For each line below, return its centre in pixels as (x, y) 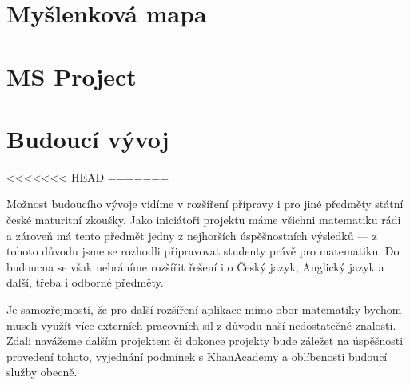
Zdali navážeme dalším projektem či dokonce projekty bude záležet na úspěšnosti (205, 341)
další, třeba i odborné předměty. (85, 282)
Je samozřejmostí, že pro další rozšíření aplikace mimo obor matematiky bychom (204, 309)
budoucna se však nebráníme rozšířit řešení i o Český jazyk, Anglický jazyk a (195, 266)
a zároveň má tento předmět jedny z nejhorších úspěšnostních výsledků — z (192, 235)
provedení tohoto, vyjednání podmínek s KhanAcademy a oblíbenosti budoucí (197, 356)
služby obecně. (42, 372)
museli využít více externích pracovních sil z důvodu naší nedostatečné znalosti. (201, 325)
